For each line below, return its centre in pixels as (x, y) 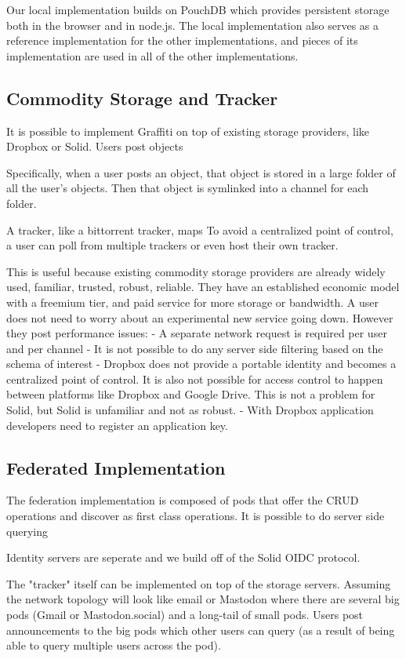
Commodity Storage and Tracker (142, 98)
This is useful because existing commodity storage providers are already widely (196, 271)
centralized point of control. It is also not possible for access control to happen (195, 379)
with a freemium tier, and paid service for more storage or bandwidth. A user (192, 302)
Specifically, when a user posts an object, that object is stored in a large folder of (201, 172)
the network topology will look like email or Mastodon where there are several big (203, 599)
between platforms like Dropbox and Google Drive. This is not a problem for (191, 394)
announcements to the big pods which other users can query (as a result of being (201, 630)
